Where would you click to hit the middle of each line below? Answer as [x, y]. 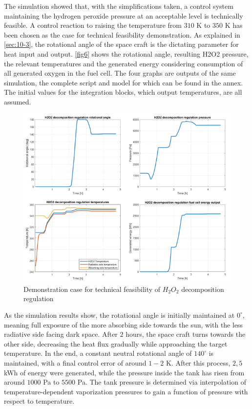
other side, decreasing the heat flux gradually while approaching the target [116, 343]
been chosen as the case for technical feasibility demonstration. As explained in [122, 34]
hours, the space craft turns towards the [186, 334]
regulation [39, 298]
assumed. [18, 101]
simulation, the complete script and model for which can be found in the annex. [124, 82]
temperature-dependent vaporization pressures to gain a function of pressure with [126, 391]
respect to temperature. [39, 401]
